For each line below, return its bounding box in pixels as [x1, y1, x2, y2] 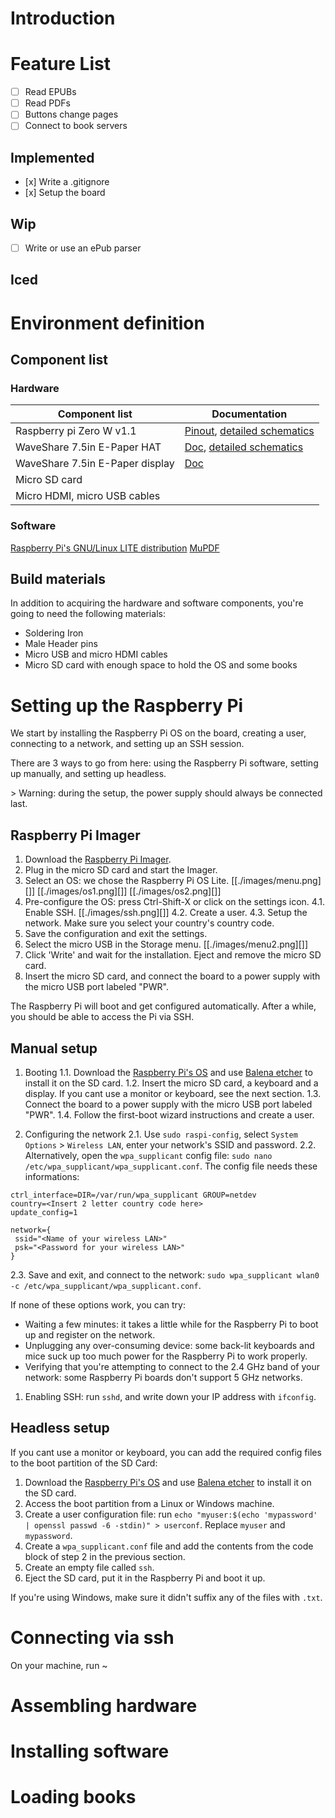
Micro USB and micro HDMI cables [24, 648, 168, 661]
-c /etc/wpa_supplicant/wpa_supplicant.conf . [10, 1280, 202, 1291]
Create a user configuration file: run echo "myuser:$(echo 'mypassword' [24, 1508, 318, 1520]
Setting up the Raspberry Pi [10, 694, 244, 717]
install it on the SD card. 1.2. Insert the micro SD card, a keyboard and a [24, 1077, 319, 1089]
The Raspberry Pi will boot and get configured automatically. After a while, [10, 1000, 317, 1012]
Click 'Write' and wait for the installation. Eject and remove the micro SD [24, 949, 322, 961]
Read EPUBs [24, 86, 77, 98]
